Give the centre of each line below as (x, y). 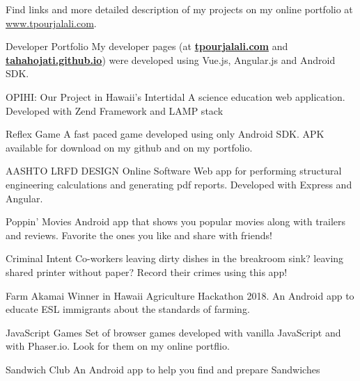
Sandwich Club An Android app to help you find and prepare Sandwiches (163, 369)
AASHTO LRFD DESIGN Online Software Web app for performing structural (174, 171)
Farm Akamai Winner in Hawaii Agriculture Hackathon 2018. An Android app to (180, 295)
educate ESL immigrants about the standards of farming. (128, 309)
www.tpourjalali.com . (51, 23)
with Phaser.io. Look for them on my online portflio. (118, 346)
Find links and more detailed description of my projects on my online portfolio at (179, 9)
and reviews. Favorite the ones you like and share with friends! (139, 235)
